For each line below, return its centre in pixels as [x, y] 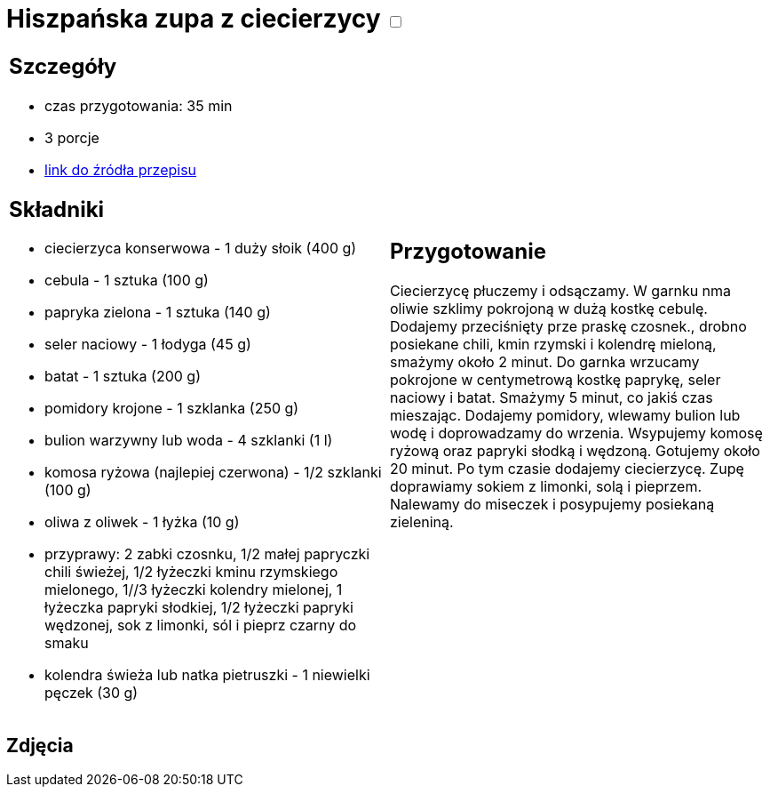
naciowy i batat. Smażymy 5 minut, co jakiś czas [552, 398]
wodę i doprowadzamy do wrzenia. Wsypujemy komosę [576, 433]
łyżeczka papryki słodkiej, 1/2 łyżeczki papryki [199, 608]
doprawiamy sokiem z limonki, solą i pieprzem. [546, 487]
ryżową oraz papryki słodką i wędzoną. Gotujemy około [575, 451]
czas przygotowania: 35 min [139, 105]
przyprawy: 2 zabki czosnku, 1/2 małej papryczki [207, 554]
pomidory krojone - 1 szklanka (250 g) [172, 409]
